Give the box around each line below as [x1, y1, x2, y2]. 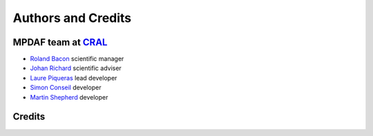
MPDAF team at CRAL [12, 36, 108, 48]
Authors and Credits [12, 10, 132, 25]
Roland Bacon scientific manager [30, 55, 124, 63]
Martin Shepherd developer [30, 93, 108, 101]
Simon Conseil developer [30, 83, 102, 92]
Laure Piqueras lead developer [30, 73, 117, 82]
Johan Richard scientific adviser [30, 64, 122, 72]
